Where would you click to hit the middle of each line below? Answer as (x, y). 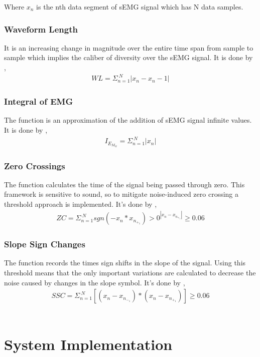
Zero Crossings (35, 165)
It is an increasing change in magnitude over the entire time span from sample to (129, 47)
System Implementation (88, 344)
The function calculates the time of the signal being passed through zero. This (124, 184)
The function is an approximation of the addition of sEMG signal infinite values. (128, 120)
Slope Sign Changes (45, 244)
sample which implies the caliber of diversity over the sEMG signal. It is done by (128, 57)
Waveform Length (41, 29)
